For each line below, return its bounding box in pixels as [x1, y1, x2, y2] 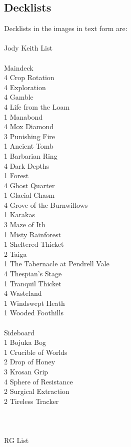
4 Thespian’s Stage [4, 268, 62, 279]
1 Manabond [4, 111, 43, 122]
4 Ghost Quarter [4, 180, 55, 190]
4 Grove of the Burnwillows [4, 199, 88, 210]
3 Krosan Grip [4, 366, 48, 376]
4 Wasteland [4, 288, 42, 298]
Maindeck [4, 62, 33, 73]
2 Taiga [4, 248, 27, 259]
